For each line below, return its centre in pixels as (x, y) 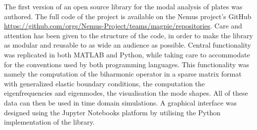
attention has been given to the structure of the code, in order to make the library (128, 35)
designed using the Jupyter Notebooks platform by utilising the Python (112, 112)
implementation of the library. (49, 122)
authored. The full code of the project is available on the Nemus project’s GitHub (128, 16)
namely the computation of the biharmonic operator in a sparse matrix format (123, 74)
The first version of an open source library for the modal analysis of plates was (123, 6)
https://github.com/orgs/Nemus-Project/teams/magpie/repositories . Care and (123, 26)
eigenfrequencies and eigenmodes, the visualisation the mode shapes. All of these (126, 93)
